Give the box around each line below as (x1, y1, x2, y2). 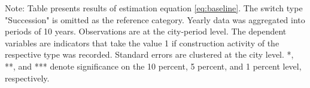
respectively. (5, 71, 50, 84)
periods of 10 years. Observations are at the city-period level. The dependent (5, 25, 287, 37)
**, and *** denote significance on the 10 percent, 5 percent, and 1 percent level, (5, 59, 302, 72)
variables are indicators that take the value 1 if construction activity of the (5, 36, 279, 49)
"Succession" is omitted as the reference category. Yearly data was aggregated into (5, 13, 305, 26)
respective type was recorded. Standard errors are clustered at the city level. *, (5, 48, 294, 61)
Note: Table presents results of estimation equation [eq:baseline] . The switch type (5, 2, 303, 14)
